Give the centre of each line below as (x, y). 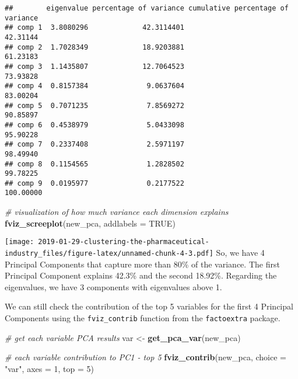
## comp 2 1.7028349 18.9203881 (94, 47)
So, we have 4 (240, 252)
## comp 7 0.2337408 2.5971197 (94, 145)
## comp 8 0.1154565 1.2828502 (94, 164)
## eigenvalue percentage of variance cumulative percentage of (147, 8)
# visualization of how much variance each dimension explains (117, 212)
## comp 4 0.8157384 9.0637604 (94, 86)
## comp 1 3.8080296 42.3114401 (94, 28)
